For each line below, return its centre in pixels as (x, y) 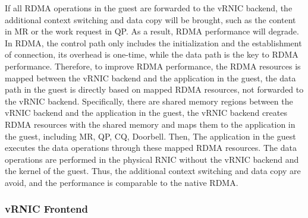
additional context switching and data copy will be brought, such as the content (150, 19)
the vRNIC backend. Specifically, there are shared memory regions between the (149, 101)
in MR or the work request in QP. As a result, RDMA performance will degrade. (152, 31)
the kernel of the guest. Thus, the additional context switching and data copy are (153, 171)
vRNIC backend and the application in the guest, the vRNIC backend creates (146, 113)
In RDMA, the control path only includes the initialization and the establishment (153, 42)
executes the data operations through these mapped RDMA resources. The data (151, 148)
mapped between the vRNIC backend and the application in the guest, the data (150, 78)
